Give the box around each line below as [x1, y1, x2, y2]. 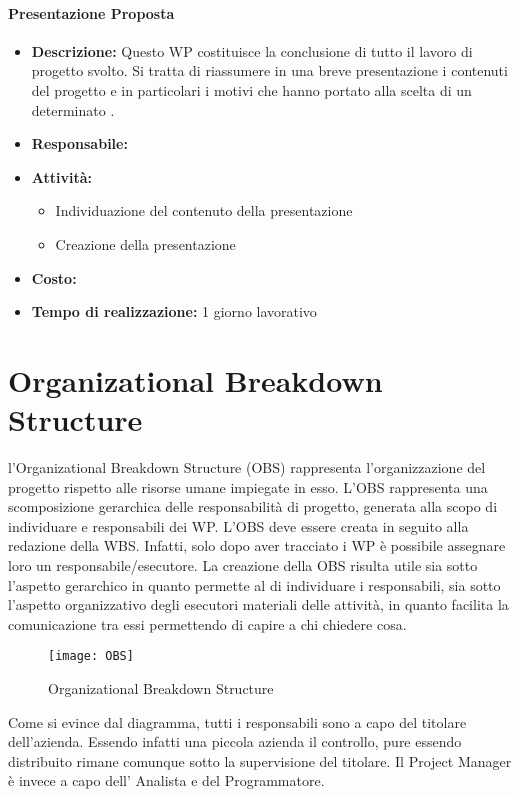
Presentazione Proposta [8, 2, 175, 23]
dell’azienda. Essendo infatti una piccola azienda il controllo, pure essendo [8, 731, 462, 752]
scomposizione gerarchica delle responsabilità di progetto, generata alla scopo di [8, 496, 498, 517]
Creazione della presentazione [55, 233, 236, 254]
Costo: [31, 267, 77, 288]
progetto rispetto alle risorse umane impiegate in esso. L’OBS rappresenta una [8, 476, 488, 497]
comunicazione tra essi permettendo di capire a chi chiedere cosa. [8, 613, 407, 634]
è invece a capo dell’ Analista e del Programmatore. [8, 770, 325, 791]
